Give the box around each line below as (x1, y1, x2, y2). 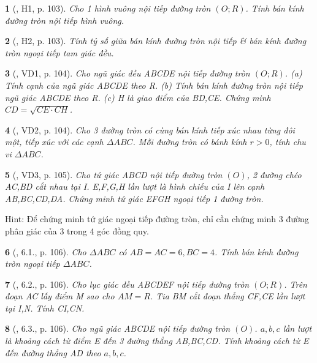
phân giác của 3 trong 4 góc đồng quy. (5, 224, 149, 237)
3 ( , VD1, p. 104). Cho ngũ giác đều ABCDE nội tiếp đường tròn (5, 67, 250, 80)
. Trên (284, 277, 307, 290)
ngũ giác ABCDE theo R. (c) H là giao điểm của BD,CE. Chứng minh (5, 91, 271, 103)
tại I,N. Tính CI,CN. (5, 301, 85, 314)
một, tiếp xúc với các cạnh (5, 135, 104, 148)
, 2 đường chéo (246, 168, 302, 181)
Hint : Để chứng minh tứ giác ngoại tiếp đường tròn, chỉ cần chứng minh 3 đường (5, 212, 309, 225)
